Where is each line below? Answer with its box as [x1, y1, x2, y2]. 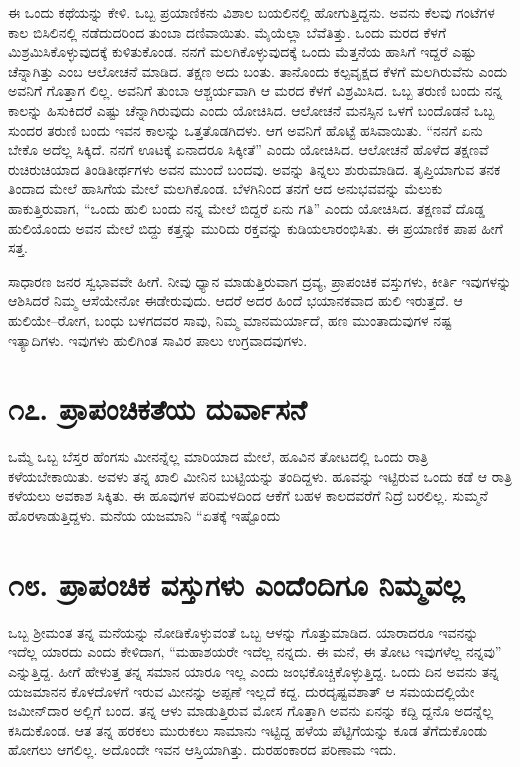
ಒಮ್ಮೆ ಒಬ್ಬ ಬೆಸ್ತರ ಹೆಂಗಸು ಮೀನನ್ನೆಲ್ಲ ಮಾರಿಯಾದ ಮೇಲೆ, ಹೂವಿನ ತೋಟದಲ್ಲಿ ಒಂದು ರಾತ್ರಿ [8, 446, 429, 467]
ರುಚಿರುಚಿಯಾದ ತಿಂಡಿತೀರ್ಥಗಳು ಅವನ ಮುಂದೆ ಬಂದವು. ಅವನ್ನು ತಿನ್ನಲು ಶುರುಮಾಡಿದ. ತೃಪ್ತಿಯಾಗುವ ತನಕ [8, 158, 501, 179]
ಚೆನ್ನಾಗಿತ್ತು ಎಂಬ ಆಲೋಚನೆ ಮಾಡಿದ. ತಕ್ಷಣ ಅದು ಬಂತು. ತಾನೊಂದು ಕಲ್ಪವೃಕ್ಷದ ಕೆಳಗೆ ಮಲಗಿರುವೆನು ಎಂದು [8, 60, 508, 81]
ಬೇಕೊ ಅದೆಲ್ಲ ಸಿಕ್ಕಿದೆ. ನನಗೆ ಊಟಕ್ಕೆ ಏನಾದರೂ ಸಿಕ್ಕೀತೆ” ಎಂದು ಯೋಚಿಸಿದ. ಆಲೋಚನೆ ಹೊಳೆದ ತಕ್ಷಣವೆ [8, 139, 489, 160]
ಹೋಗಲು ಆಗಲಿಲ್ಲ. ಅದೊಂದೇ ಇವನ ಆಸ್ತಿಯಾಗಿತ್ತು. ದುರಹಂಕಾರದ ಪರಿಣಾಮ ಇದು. [8, 739, 397, 760]
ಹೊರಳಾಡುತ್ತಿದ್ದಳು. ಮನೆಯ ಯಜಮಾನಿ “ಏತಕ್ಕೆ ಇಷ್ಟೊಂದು [8, 505, 281, 525]
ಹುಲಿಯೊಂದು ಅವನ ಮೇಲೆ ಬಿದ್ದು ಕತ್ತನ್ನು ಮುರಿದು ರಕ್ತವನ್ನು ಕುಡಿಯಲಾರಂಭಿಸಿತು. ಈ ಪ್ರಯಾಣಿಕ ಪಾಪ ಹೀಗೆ [8, 217, 503, 238]
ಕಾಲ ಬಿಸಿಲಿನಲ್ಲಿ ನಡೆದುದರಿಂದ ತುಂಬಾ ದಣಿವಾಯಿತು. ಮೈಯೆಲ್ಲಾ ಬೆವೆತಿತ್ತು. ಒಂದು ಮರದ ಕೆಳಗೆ [8, 21, 447, 42]
